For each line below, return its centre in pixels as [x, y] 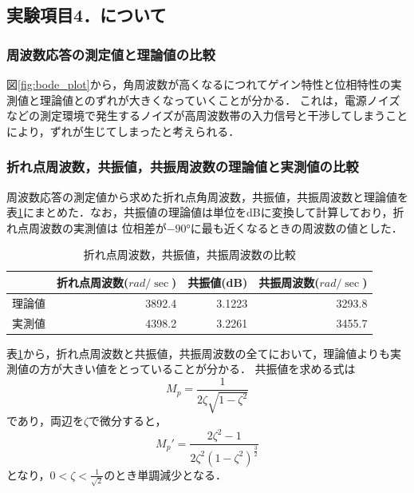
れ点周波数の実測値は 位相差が [87, 227]
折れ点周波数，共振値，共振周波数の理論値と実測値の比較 [183, 167]
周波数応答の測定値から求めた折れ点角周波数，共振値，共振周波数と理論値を [207, 196]
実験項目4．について [87, 15]
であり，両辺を [45, 421]
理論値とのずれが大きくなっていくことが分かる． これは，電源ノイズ [220, 99]
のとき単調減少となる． [165, 474]
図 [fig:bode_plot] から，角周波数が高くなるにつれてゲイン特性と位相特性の [199, 84]
